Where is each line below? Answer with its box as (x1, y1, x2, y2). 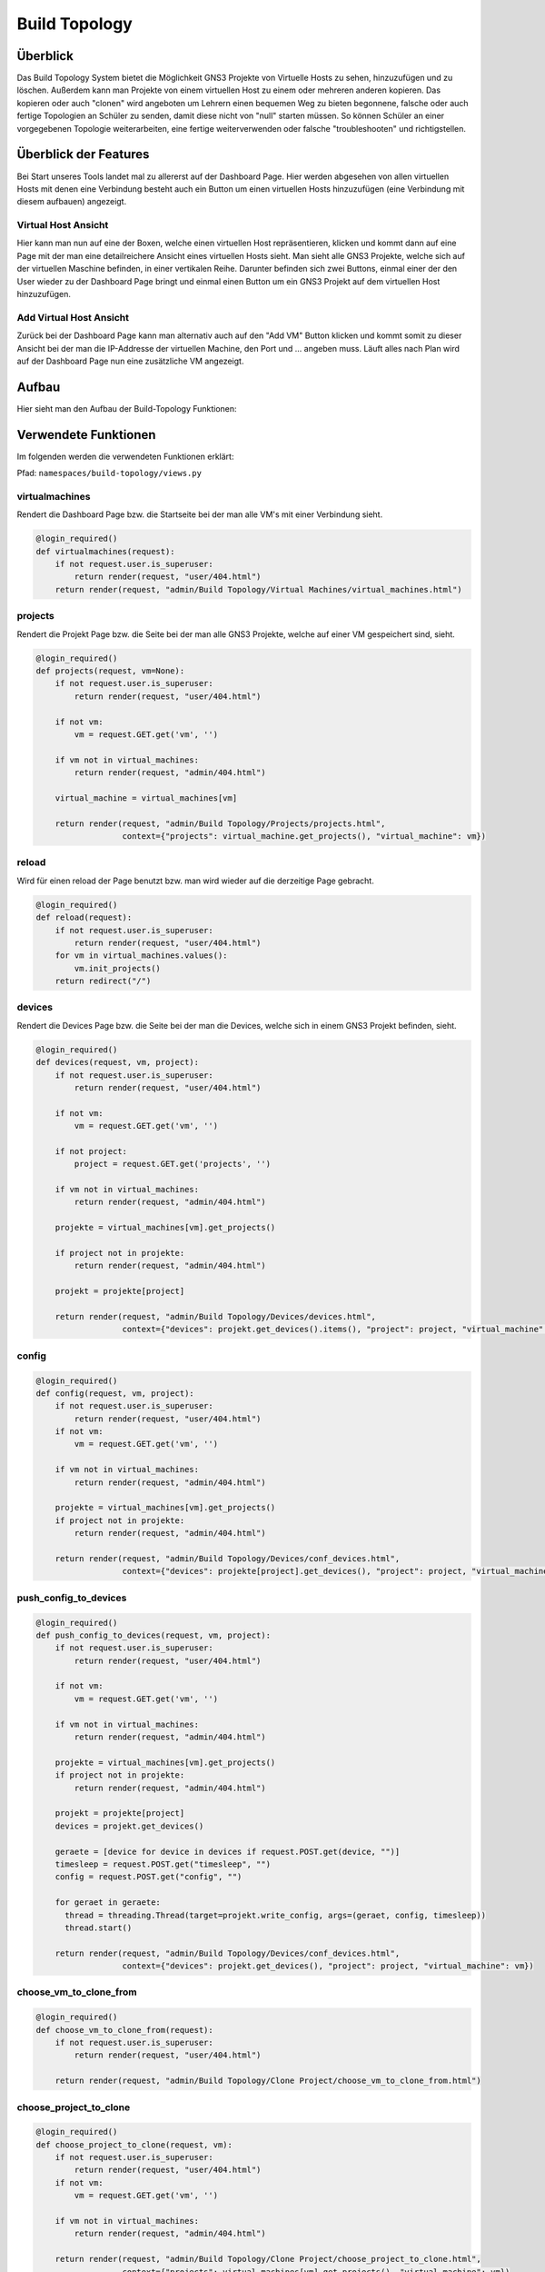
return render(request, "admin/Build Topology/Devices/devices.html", (54, 1311, 377, 1321)
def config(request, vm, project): (35, 1388, 194, 1399)
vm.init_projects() (74, 963, 161, 973)
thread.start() (64, 1922, 133, 1933)
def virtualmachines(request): (35, 546, 176, 556)
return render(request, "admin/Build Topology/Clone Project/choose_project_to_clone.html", (54, 2254, 481, 2265)
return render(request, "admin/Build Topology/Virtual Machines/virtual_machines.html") (54, 584, 462, 594)
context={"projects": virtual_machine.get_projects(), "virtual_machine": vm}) (122, 832, 486, 842)
